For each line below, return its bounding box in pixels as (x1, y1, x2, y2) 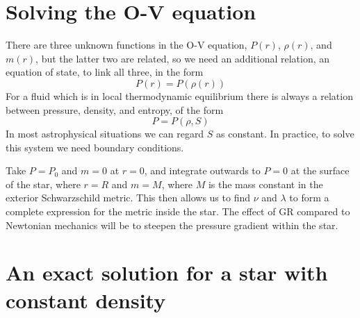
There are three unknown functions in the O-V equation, (6, 37, 247, 52)
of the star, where (6, 176, 81, 191)
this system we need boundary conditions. (6, 140, 184, 154)
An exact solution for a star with (6, 258, 328, 287)
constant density (6, 285, 166, 314)
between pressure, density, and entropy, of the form (6, 102, 224, 117)
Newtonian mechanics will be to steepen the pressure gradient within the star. (6, 217, 338, 232)
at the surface (291, 163, 350, 178)
